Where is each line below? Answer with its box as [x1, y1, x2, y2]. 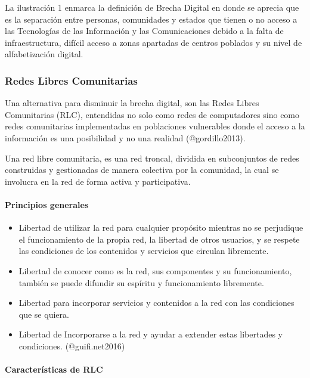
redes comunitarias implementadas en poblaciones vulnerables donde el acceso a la [5, 120, 305, 132]
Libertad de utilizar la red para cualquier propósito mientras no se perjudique [18, 221, 303, 234]
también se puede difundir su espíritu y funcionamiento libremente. [18, 276, 264, 289]
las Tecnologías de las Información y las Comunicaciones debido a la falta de [5, 24, 284, 37]
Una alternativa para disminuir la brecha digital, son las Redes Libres [5, 97, 259, 109]
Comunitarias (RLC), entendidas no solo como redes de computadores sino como [5, 108, 300, 120]
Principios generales [5, 198, 89, 210]
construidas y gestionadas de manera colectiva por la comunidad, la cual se [5, 163, 279, 176]
